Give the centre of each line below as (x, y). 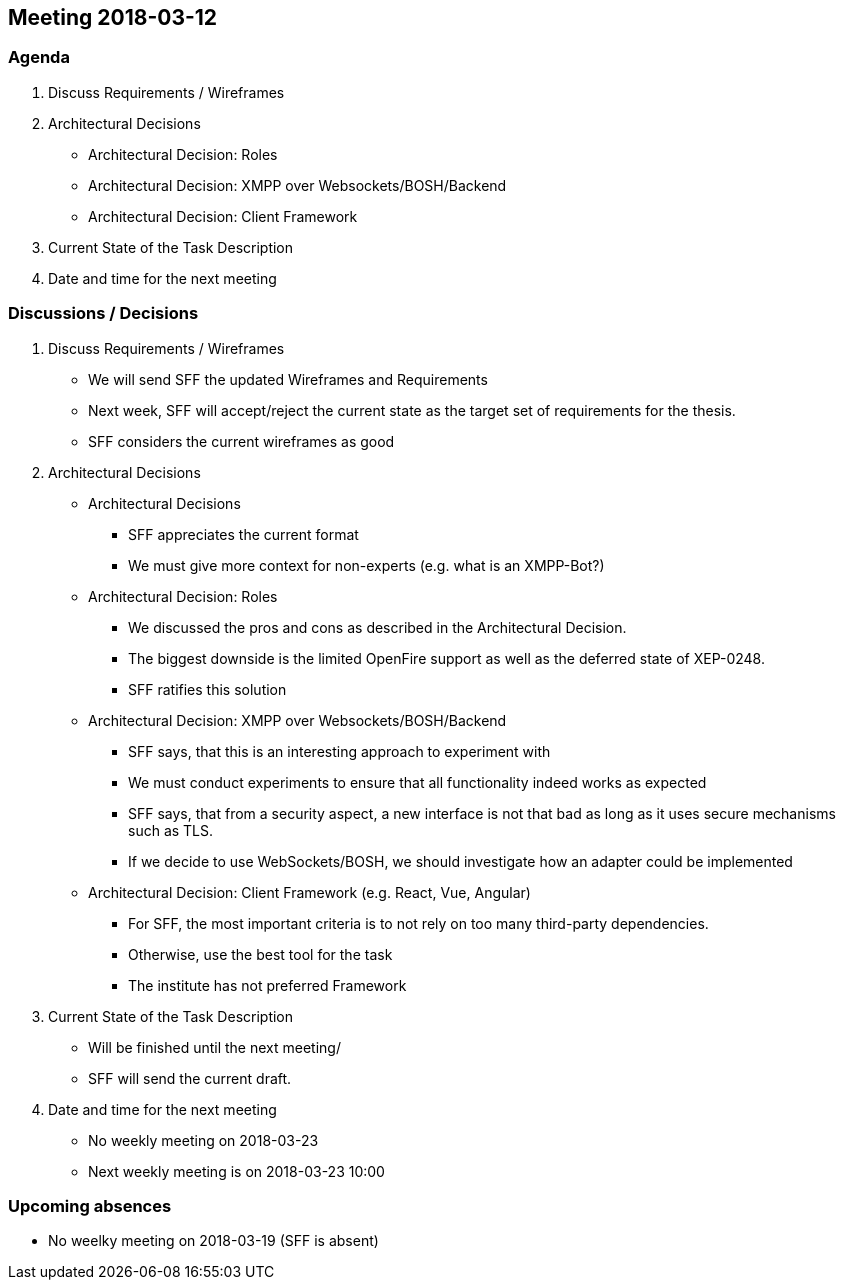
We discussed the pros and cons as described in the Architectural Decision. (377, 627)
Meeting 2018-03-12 (113, 17)
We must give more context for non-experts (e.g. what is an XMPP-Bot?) (366, 565)
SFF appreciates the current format (243, 534)
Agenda (39, 57)
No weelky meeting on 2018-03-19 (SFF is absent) (213, 1241)
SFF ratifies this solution (207, 689)
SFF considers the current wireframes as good (241, 441)
